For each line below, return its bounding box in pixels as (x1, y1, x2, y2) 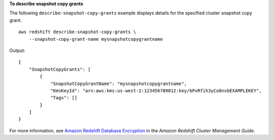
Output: (9, 47, 25, 53)
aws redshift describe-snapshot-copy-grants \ (18, 29, 136, 35)
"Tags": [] (50, 95, 78, 101)
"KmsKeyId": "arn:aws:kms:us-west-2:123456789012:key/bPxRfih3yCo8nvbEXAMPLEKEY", (50, 88, 262, 94)
